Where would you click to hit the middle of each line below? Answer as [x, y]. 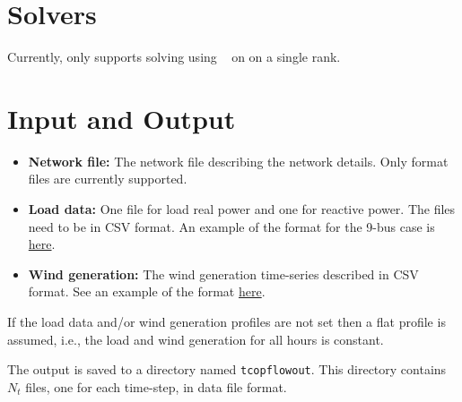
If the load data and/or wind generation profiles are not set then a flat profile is [227, 321]
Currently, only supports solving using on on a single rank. [174, 57]
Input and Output [122, 118]
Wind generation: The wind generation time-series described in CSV [223, 274]
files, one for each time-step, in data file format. [156, 386]
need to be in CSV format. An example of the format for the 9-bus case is [231, 226]
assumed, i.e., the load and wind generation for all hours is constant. [196, 339]
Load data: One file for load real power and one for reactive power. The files [242, 209]
